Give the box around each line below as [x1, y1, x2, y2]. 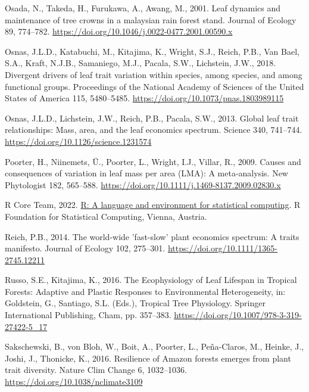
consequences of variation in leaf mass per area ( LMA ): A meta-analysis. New [5, 167, 288, 179]
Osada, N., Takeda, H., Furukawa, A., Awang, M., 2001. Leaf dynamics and [5, 2, 281, 14]
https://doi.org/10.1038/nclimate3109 [5, 375, 143, 388]
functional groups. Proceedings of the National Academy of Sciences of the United [5, 80, 304, 92]
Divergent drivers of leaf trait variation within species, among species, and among [5, 68, 302, 80]
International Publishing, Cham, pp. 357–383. [5, 309, 171, 321]
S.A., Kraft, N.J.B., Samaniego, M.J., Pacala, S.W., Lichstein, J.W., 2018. [5, 57, 276, 69]
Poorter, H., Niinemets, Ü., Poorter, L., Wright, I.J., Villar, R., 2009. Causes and [5, 155, 301, 167]
